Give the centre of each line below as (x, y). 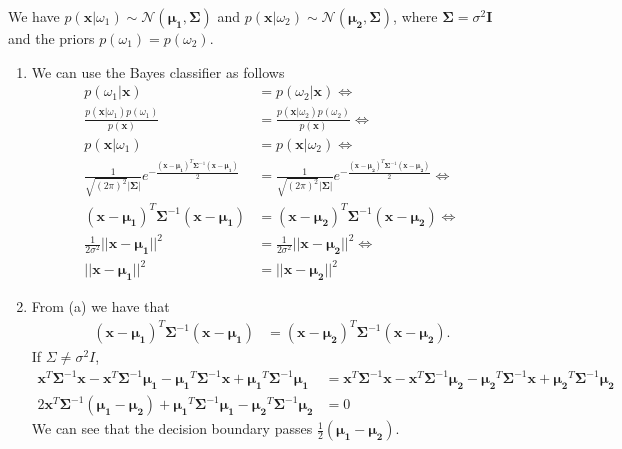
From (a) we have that (100, 306)
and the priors (51, 38)
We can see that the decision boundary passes (172, 428)
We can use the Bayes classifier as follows (158, 71)
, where (415, 16)
